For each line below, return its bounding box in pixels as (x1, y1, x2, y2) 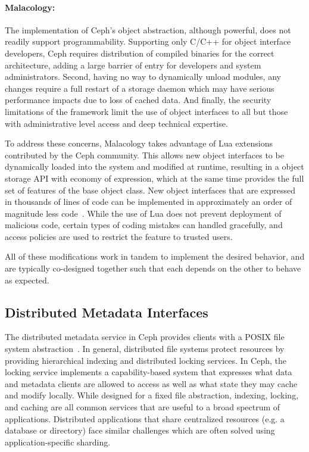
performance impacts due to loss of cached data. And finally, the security (5, 93, 271, 106)
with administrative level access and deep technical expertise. (5, 117, 228, 129)
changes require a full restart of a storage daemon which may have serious (5, 82, 274, 94)
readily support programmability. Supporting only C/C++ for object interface (5, 35, 291, 48)
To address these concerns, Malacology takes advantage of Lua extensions (5, 137, 273, 149)
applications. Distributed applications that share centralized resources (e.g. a (5, 412, 285, 425)
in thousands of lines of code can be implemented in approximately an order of (5, 195, 292, 208)
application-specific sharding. (5, 435, 111, 448)
